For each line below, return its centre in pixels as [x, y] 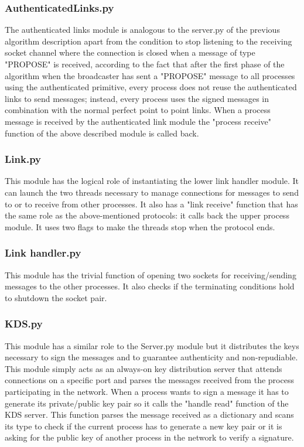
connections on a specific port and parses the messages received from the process [149, 380]
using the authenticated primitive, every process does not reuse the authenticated [151, 87]
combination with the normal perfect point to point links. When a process [138, 110]
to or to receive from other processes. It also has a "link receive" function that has [151, 204]
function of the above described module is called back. [102, 133]
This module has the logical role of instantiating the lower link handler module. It [152, 181]
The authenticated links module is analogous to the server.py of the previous [142, 30]
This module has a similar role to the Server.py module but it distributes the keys [152, 345]
